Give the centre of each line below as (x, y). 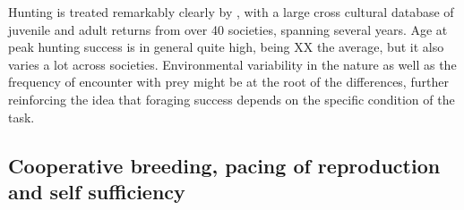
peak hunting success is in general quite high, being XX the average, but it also (226, 47)
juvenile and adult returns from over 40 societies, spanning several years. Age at (228, 29)
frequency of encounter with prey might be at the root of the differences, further (228, 82)
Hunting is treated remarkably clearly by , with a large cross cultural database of (231, 12)
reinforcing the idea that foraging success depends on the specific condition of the (232, 99)
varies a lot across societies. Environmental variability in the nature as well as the (232, 64)
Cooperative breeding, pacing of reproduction (224, 165)
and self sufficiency (97, 191)
